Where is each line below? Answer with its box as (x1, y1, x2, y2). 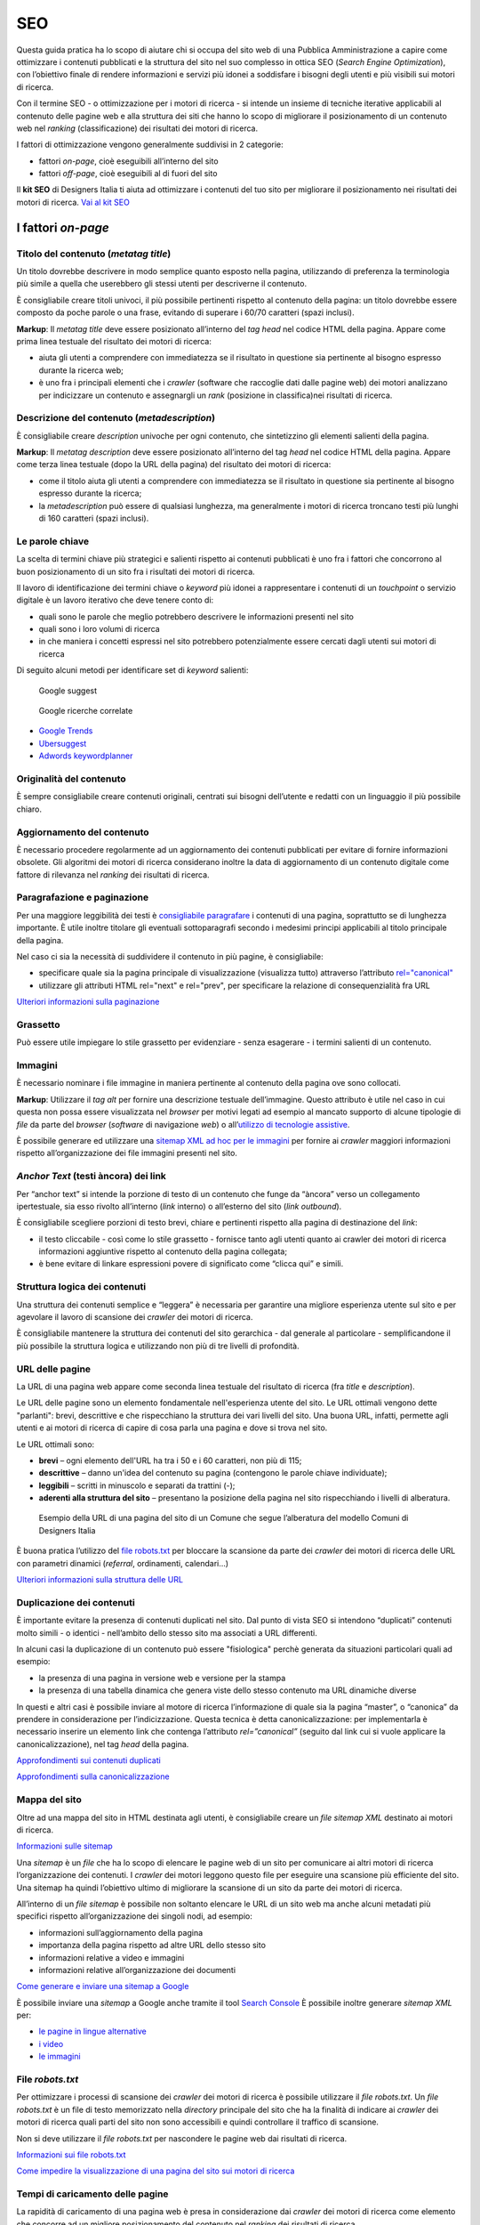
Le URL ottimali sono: (16, 1438, 95, 1450)
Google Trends (38, 725, 93, 736)
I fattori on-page (16, 220, 110, 235)
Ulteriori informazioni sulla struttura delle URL (16, 1574, 184, 1585)
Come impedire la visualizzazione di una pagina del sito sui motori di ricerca (16, 2165, 295, 2176)
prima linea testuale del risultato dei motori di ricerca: (16, 336, 212, 346)
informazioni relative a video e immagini (38, 1952, 185, 1962)
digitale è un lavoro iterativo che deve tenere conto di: (16, 595, 214, 605)
